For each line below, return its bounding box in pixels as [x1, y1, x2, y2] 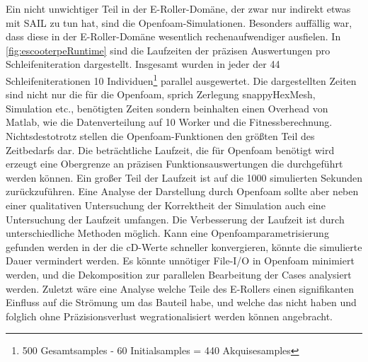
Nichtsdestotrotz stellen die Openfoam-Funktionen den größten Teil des [6, 129, 315, 143]
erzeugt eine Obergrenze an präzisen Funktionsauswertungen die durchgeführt [6, 156, 343, 171]
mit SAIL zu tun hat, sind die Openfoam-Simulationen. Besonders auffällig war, [6, 15, 352, 30]
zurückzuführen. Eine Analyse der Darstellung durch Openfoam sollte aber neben [6, 184, 359, 199]
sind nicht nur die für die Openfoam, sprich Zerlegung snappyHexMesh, [6, 87, 316, 102]
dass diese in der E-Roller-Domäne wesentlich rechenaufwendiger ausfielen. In [6, 29, 341, 44]
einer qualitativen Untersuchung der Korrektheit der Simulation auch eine [6, 197, 326, 212]
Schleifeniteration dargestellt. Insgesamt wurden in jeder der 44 [6, 57, 280, 71]
